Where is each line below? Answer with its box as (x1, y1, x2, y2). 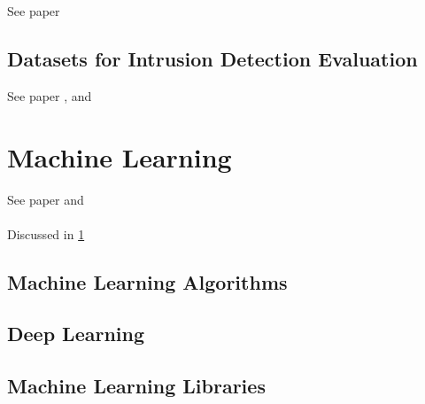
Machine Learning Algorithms (7, 268, 288, 295)
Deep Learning (7, 320, 145, 347)
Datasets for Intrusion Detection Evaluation (7, 44, 418, 72)
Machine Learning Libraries (7, 372, 266, 400)
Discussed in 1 (7, 224, 85, 243)
